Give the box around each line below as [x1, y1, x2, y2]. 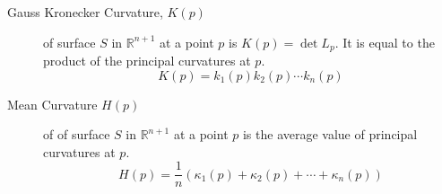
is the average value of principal [242, 125, 418, 144]
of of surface [43, 125, 110, 144]
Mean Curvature [7, 94, 98, 113]
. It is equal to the [334, 32, 435, 51]
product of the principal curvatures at [43, 51, 251, 70]
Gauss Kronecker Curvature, [7, 3, 163, 21]
